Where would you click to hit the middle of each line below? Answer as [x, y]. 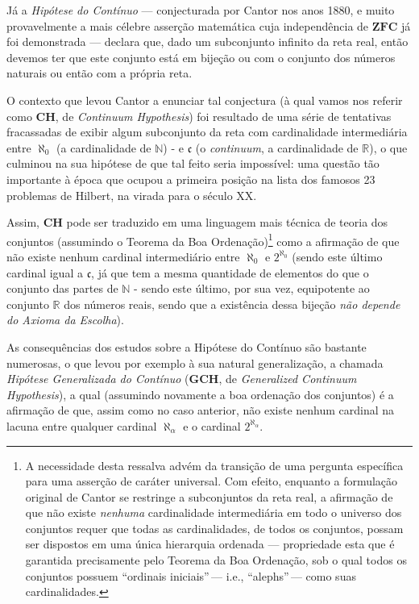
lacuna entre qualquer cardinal [82, 425]
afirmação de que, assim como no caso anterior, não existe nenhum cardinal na [201, 410]
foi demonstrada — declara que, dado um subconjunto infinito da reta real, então [207, 42]
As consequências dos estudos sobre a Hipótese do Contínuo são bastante [187, 346]
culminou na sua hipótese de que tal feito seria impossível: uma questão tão [193, 163]
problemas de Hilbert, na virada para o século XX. [132, 195]
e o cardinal [212, 425]
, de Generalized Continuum [288, 379]
